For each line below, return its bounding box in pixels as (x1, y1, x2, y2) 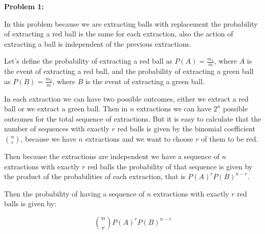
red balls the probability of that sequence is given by (87, 161, 253, 171)
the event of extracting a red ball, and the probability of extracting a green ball (4, 66, 254, 76)
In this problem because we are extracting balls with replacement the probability (4, 18, 258, 29)
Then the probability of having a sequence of (4, 188, 145, 199)
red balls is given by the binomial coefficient (117, 123, 255, 134)
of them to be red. (201, 133, 258, 144)
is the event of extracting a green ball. (85, 75, 205, 86)
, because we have (20, 133, 76, 144)
